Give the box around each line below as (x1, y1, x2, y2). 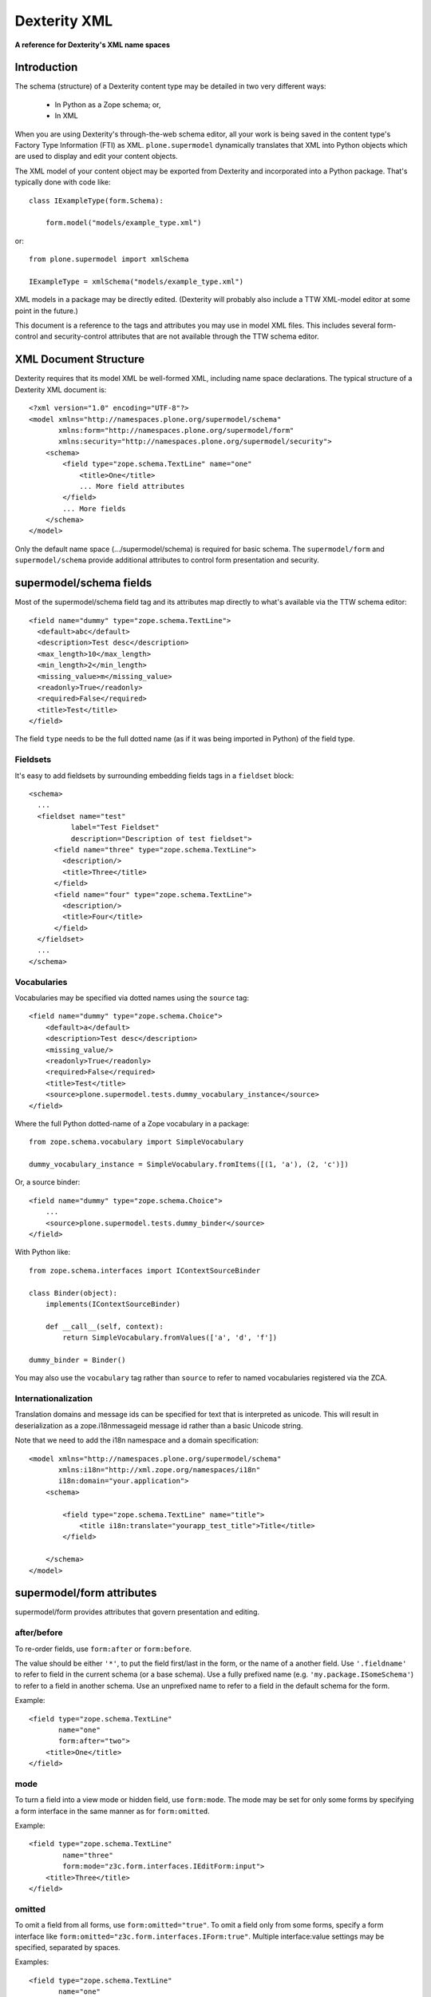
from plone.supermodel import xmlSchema (29, 255, 189, 264)
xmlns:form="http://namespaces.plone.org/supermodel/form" (58, 426, 295, 435)
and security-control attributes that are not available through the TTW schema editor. (40, 332, 319, 341)
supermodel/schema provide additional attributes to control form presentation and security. (14, 555, 319, 565)
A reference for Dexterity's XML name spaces (14, 40, 171, 50)
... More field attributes (79, 482, 185, 490)
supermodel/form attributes (14, 1586, 157, 1600)
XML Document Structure (14, 352, 145, 367)
